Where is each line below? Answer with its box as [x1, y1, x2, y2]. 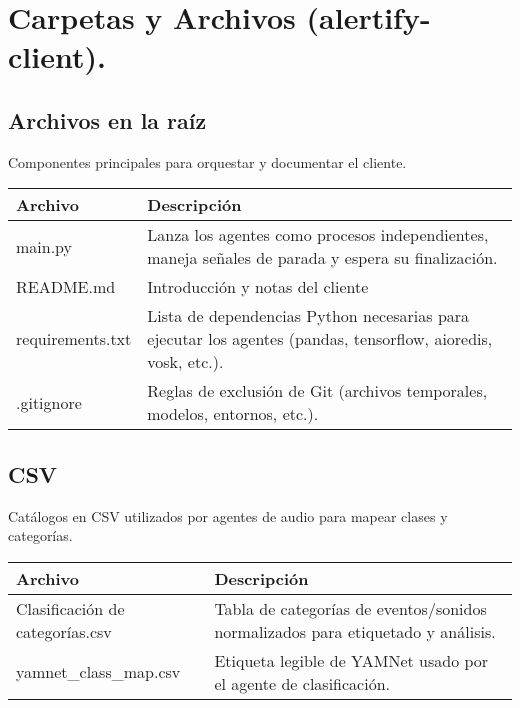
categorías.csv [16, 619, 112, 643]
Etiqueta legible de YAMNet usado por [214, 648, 489, 672]
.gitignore [16, 390, 82, 414]
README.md [16, 275, 116, 299]
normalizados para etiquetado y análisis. [214, 619, 496, 643]
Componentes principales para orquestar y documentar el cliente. [8, 151, 407, 172]
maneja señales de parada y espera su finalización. [147, 246, 498, 270]
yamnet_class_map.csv [16, 660, 181, 684]
